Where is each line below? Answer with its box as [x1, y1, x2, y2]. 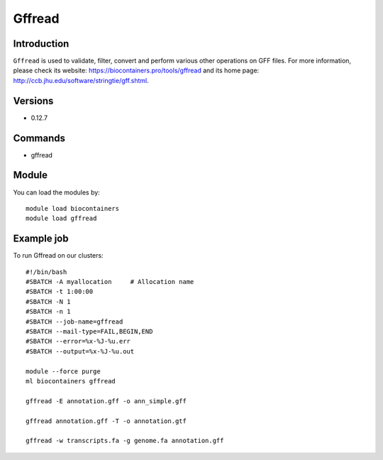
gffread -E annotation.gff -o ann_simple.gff [26, 397, 187, 405]
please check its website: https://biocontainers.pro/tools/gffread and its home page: [13, 66, 260, 75]
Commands [13, 132, 66, 144]
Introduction [13, 38, 70, 50]
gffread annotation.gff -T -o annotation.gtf [26, 417, 187, 425]
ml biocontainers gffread [26, 377, 116, 385]
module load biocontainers [26, 204, 120, 212]
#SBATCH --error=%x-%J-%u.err [26, 337, 131, 346]
